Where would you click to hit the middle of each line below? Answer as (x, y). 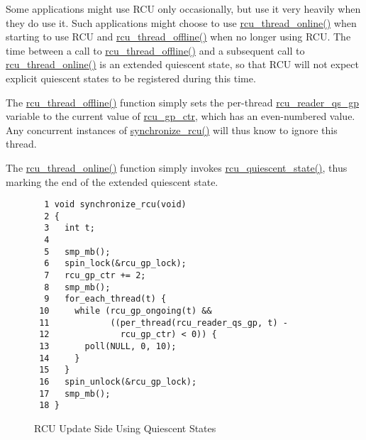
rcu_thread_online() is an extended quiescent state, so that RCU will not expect (182, 64)
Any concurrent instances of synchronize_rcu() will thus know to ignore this (172, 130)
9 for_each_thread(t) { (105, 299)
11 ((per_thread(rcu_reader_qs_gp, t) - (163, 323)
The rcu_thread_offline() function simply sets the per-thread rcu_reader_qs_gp (183, 102)
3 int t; (70, 228)
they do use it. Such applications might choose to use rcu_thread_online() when (181, 22)
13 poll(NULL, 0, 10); (108, 346)
